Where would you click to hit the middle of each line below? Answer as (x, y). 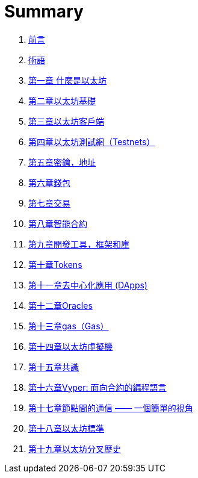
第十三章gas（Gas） (69, 326)
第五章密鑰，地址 (62, 162)
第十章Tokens (55, 264)
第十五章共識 (54, 367)
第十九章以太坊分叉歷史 (75, 449)
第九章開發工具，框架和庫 (79, 244)
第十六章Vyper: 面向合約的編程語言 (97, 387)
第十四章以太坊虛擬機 (70, 346)
